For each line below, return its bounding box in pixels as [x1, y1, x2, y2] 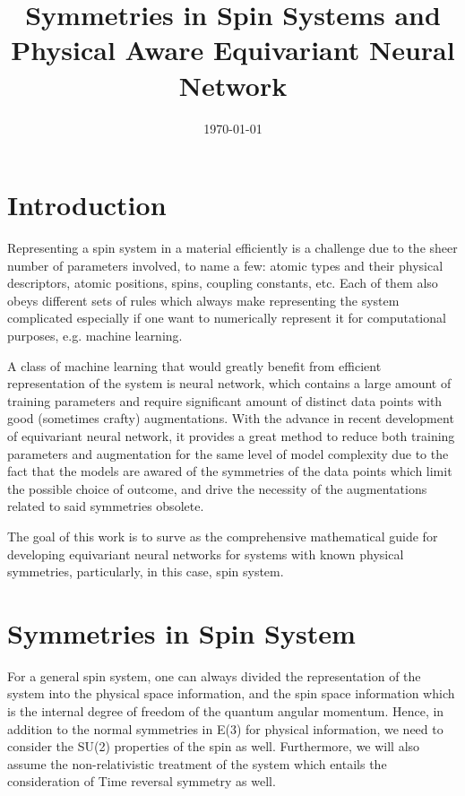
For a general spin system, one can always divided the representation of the [7, 666, 421, 685]
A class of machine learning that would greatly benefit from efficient [7, 356, 382, 375]
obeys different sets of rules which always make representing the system [7, 290, 400, 309]
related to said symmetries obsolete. [7, 497, 204, 515]
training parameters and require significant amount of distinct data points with [7, 391, 443, 410]
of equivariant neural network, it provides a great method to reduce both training [7, 426, 455, 445]
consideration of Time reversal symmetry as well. [7, 772, 276, 791]
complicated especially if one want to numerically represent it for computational [7, 308, 446, 327]
